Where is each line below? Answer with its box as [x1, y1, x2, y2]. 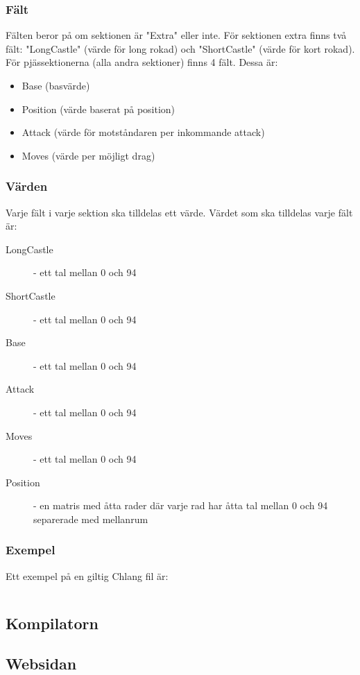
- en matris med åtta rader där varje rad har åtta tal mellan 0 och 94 [33, 498, 328, 513]
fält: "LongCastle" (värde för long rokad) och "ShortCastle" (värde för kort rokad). [6, 41, 355, 55]
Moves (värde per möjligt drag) [22, 148, 155, 162]
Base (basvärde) [22, 78, 90, 92]
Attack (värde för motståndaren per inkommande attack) [22, 125, 265, 139]
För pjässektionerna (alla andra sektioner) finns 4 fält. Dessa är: [6, 55, 278, 69]
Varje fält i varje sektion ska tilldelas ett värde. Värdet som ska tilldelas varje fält [6, 205, 353, 219]
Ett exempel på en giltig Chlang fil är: [6, 568, 169, 583]
